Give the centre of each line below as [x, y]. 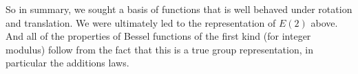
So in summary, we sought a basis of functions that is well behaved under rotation [179, 9]
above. [324, 22]
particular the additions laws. [67, 63]
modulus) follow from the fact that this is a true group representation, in [159, 49]
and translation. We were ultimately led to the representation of [141, 22]
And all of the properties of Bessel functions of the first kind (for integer [158, 36]
